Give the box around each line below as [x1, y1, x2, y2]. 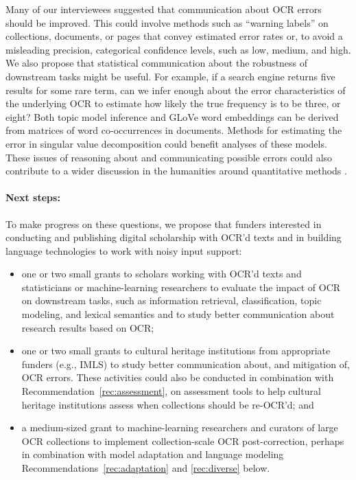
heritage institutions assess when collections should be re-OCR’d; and [21, 397, 314, 411]
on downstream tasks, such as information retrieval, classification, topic [21, 293, 322, 308]
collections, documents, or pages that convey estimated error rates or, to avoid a [5, 29, 343, 43]
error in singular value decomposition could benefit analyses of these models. [5, 136, 327, 150]
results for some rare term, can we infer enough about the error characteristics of [5, 82, 346, 97]
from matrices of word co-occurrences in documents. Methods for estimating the [5, 123, 342, 137]
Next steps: [5, 190, 60, 205]
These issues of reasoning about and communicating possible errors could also [5, 150, 333, 164]
